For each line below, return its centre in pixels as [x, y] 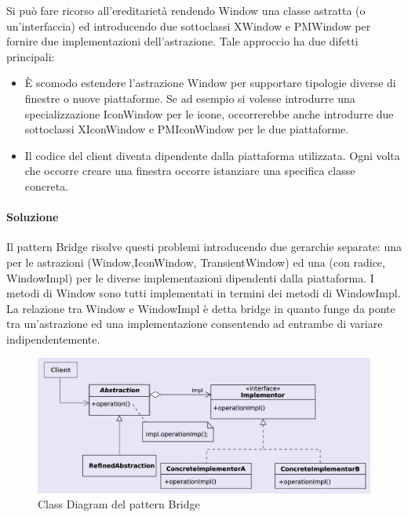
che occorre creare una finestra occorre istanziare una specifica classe [190, 171]
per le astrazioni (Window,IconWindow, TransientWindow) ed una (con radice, [196, 262]
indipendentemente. [53, 339]
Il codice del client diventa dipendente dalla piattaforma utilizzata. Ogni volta [212, 155]
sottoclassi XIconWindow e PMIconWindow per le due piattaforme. [187, 129]
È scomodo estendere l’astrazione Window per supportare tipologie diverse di [210, 83]
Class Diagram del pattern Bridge [119, 504]
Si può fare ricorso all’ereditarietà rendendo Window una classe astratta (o [186, 10]
